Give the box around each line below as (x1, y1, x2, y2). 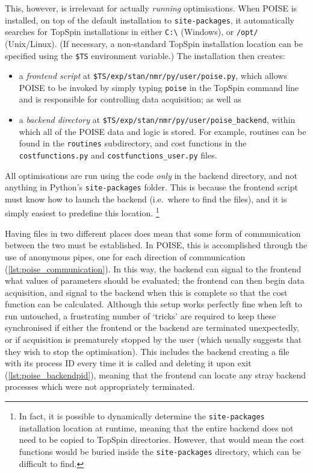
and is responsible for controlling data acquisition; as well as (19, 93, 241, 105)
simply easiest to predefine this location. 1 (5, 205, 160, 219)
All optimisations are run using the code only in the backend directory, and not (5, 169, 297, 181)
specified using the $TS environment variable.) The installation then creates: (5, 49, 285, 61)
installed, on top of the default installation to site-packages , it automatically (5, 13, 295, 26)
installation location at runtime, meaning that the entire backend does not (19, 421, 294, 434)
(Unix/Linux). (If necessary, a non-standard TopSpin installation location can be (5, 37, 303, 49)
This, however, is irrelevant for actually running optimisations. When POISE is (5, 2, 297, 14)
